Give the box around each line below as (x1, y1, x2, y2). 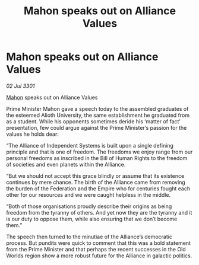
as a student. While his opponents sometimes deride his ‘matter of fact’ (6, 117, 181, 125)
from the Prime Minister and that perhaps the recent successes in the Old (6, 245, 186, 253)
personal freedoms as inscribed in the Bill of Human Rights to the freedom (6, 154, 188, 161)
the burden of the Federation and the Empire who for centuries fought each (6, 185, 191, 192)
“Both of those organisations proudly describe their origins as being (6, 203, 172, 210)
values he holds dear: (6, 130, 59, 138)
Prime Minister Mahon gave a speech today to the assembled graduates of (6, 105, 189, 112)
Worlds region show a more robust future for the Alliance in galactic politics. (6, 252, 192, 259)
